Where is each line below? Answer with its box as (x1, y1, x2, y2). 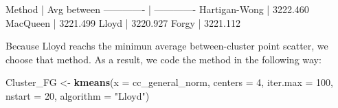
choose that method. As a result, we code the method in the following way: (5, 52, 322, 66)
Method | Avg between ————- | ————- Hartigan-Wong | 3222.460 (5, 2, 309, 16)
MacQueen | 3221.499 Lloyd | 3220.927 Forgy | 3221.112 (5, 15, 240, 30)
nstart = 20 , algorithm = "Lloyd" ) (5, 88, 150, 102)
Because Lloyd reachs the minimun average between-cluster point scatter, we (5, 39, 328, 53)
